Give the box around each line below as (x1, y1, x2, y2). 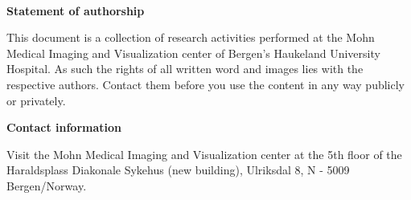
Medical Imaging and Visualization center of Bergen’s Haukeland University (6, 44, 380, 61)
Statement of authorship (6, 2, 145, 18)
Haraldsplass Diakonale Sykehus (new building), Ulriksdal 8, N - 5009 (6, 161, 350, 178)
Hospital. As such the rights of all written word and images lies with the (6, 60, 364, 77)
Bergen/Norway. (6, 177, 87, 194)
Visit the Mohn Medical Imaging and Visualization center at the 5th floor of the (6, 145, 402, 162)
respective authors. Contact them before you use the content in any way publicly (6, 76, 405, 92)
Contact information (6, 119, 122, 136)
